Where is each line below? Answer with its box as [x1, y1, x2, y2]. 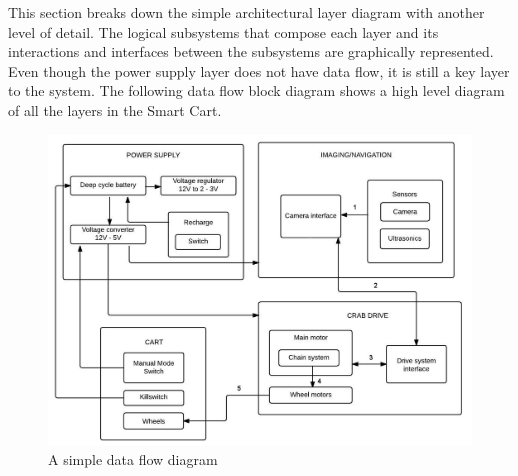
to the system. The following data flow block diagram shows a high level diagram [8, 80, 505, 101]
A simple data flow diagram [48, 449, 218, 470]
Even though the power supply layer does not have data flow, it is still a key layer [8, 60, 510, 81]
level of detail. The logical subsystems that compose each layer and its [8, 21, 439, 42]
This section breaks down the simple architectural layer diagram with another [8, 2, 485, 22]
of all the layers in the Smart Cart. [8, 99, 222, 120]
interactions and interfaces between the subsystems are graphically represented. [8, 41, 494, 62]
